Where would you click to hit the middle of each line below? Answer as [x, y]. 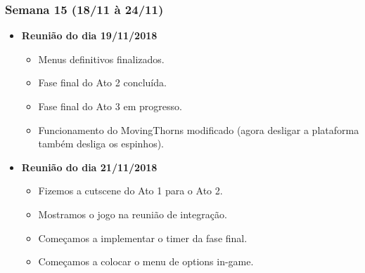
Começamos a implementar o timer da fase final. [143, 238]
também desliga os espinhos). [101, 144]
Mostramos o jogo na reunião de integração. [133, 214]
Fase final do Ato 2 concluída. [102, 82]
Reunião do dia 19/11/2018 [89, 35]
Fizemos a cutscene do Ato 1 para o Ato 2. [130, 191]
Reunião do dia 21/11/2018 [89, 167]
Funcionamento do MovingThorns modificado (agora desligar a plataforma [199, 129]
